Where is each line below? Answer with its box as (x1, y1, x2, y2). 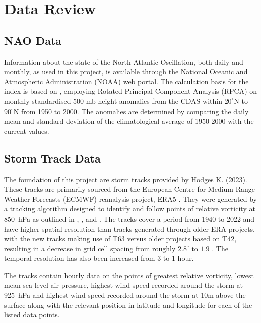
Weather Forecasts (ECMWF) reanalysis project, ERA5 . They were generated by (4, 193, 257, 204)
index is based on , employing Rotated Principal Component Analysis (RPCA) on (4, 86, 257, 96)
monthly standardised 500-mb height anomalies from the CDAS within (4, 95, 222, 106)
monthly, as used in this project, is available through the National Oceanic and (4, 66, 248, 77)
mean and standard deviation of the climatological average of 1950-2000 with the (4, 116, 254, 126)
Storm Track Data (4, 150, 101, 166)
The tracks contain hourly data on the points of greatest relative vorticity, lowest (4, 270, 254, 280)
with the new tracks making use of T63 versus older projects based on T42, (4, 233, 237, 244)
